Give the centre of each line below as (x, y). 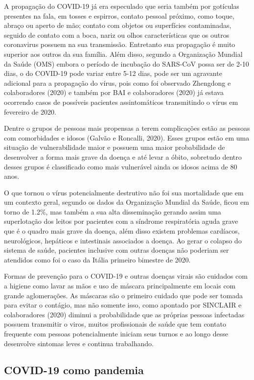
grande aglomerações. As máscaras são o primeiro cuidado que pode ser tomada (123, 295)
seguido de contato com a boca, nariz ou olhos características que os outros (117, 35)
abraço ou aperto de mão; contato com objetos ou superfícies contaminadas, (118, 25)
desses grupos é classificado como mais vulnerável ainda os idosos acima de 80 (121, 166)
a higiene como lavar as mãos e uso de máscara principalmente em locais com (120, 286)
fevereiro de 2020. (30, 111)
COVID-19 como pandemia (74, 369)
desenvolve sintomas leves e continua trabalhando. (79, 343)
